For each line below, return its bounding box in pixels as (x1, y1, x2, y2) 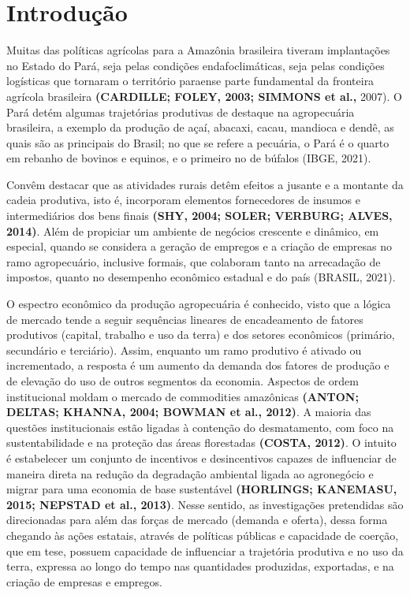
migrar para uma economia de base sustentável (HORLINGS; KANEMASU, (6, 481, 397, 497)
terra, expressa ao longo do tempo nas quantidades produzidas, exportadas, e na (6, 558, 394, 575)
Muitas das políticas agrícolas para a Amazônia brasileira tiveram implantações (6, 42, 390, 58)
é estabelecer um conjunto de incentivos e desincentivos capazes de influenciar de (6, 449, 397, 466)
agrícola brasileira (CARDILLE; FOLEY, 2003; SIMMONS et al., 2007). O (6, 87, 402, 104)
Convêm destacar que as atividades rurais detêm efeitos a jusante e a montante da (6, 176, 404, 192)
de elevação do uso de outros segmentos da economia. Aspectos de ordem (6, 373, 359, 389)
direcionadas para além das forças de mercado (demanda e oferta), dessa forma (6, 511, 388, 528)
